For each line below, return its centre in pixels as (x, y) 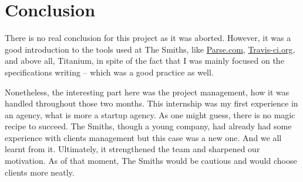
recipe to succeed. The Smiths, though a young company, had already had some (148, 126)
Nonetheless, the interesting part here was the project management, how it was (147, 92)
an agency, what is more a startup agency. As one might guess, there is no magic (150, 114)
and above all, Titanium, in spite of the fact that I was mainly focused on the (144, 61)
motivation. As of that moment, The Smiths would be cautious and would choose (151, 161)
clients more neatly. (40, 172)
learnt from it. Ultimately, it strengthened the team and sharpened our (132, 149)
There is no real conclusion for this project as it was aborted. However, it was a (148, 38)
